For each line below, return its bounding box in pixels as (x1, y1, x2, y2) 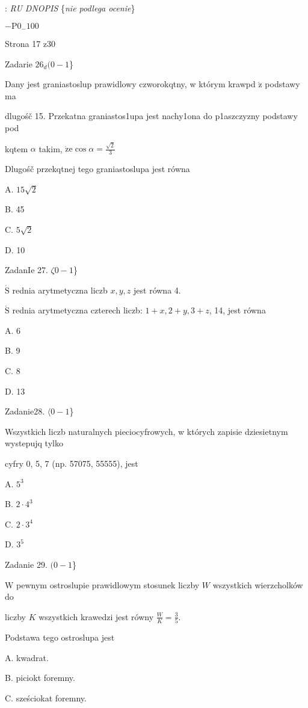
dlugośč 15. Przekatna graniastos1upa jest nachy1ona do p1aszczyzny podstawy (5, 109, 298, 122)
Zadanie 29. (5, 558, 48, 571)
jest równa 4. (134, 283, 181, 296)
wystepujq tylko (5, 437, 63, 449)
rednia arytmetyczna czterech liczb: (12, 304, 143, 316)
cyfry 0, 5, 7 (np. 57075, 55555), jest (5, 457, 138, 470)
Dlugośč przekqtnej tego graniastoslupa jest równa (5, 162, 190, 175)
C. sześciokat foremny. (5, 691, 87, 704)
